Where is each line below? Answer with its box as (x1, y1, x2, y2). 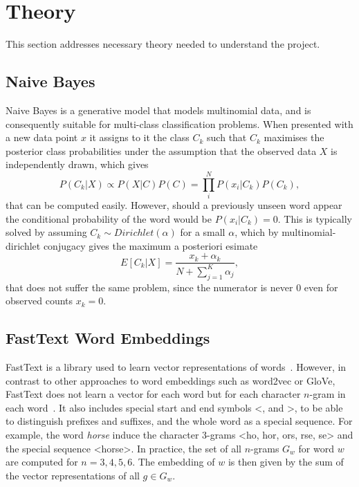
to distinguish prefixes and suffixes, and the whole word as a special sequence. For (6, 414, 353, 428)
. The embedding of (132, 454, 215, 469)
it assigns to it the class (89, 130, 190, 145)
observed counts (6, 293, 73, 308)
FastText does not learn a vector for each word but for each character (6, 387, 301, 401)
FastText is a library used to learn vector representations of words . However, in (6, 359, 347, 374)
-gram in (309, 387, 346, 401)
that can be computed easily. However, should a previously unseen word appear (6, 198, 342, 212)
